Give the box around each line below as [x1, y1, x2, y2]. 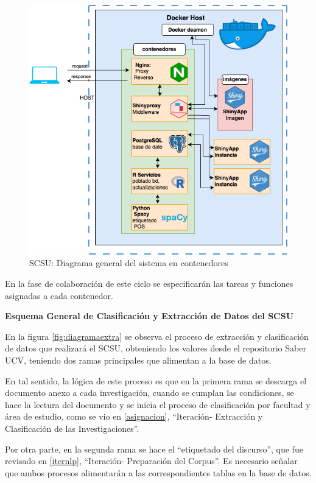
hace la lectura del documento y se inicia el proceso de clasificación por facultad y [5, 398, 311, 411]
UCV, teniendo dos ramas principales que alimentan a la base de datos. [5, 354, 272, 367]
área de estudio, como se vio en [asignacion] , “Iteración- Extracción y [5, 410, 263, 423]
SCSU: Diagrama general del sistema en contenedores [29, 256, 228, 269]
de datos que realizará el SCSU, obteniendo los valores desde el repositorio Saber [5, 342, 306, 354]
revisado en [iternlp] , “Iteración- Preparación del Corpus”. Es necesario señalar [5, 454, 298, 467]
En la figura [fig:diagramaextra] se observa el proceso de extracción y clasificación [5, 330, 309, 342]
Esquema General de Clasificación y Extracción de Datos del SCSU [5, 309, 294, 322]
